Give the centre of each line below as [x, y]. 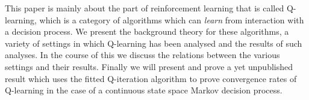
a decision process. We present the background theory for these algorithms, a [147, 31]
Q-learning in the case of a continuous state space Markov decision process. [144, 90]
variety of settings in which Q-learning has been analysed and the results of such [154, 43]
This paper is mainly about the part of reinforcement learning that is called [145, 8]
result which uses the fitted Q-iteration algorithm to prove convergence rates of [151, 78]
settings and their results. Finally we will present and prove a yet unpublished [149, 66]
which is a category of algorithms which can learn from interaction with [172, 19]
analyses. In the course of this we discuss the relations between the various [142, 55]
